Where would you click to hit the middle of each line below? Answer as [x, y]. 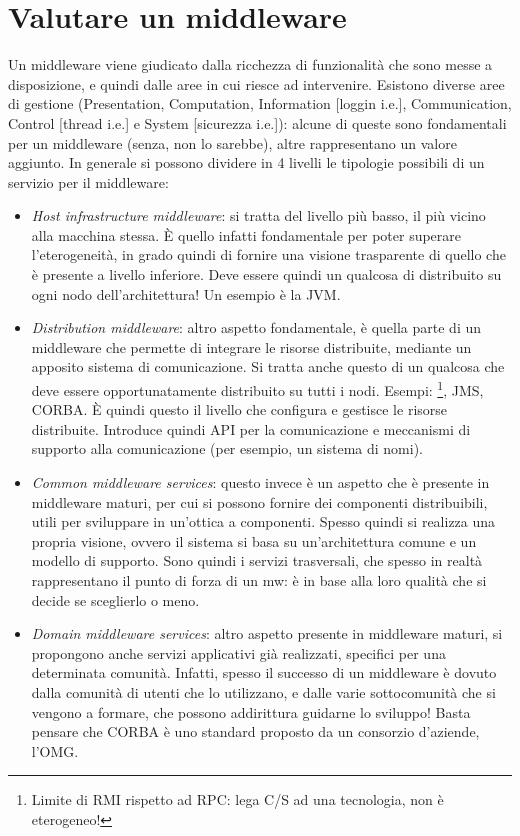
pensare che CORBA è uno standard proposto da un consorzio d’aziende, [255, 731]
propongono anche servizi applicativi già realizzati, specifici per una [238, 652]
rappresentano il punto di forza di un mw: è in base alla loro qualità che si [259, 580]
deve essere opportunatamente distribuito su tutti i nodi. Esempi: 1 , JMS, [257, 388]
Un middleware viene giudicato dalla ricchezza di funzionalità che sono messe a [250, 64]
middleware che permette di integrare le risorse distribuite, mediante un [251, 346]
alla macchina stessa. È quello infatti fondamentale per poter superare [246, 234]
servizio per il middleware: [88, 181]
